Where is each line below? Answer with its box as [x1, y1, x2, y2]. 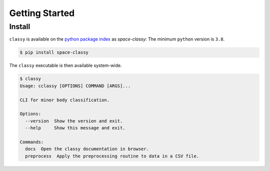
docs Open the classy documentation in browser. [25, 146, 149, 152]
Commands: [19, 139, 44, 145]
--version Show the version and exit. [25, 118, 123, 124]
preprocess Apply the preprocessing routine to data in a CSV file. [25, 153, 199, 159]
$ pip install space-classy [19, 50, 88, 55]
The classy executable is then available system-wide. [9, 63, 122, 69]
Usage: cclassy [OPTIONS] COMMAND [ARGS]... [19, 83, 131, 89]
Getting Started [9, 8, 75, 19]
